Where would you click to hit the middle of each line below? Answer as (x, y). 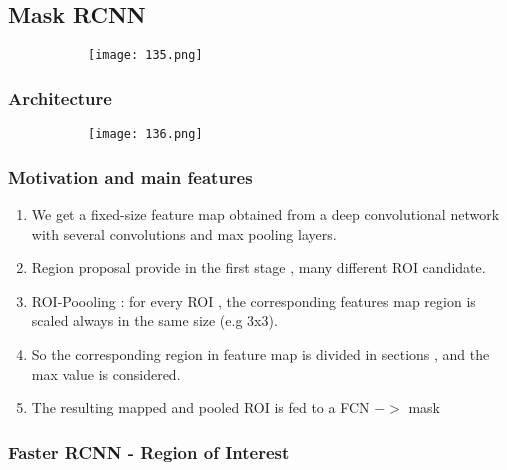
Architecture (60, 97)
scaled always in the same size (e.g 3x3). (154, 320)
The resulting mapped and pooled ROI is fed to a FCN (200, 407)
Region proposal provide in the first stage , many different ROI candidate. (258, 267)
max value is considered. (106, 373)
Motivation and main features (130, 176)
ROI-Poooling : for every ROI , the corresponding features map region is (253, 300)
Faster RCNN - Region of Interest (149, 451)
